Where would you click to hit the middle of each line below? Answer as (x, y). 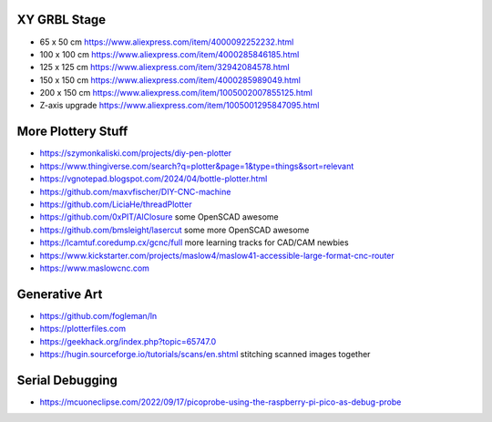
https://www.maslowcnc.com (95, 268)
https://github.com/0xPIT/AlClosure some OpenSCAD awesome (159, 217)
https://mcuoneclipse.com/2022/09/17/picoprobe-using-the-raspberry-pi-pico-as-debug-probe (220, 402)
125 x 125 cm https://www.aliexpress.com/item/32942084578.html (165, 67)
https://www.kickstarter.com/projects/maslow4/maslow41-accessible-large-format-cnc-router (217, 255)
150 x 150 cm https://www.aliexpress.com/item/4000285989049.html (170, 80)
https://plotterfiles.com (83, 329)
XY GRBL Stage (61, 20)
